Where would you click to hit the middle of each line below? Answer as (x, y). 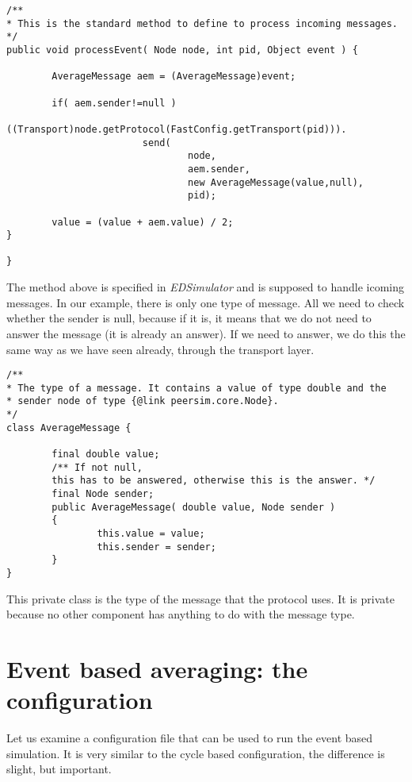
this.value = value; (151, 533)
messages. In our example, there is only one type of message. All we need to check (206, 302)
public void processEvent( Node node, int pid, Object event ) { (182, 50)
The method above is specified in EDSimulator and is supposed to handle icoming (205, 287)
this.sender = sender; (156, 547)
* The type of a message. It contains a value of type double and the (196, 388)
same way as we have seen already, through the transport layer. (160, 349)
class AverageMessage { (69, 428)
